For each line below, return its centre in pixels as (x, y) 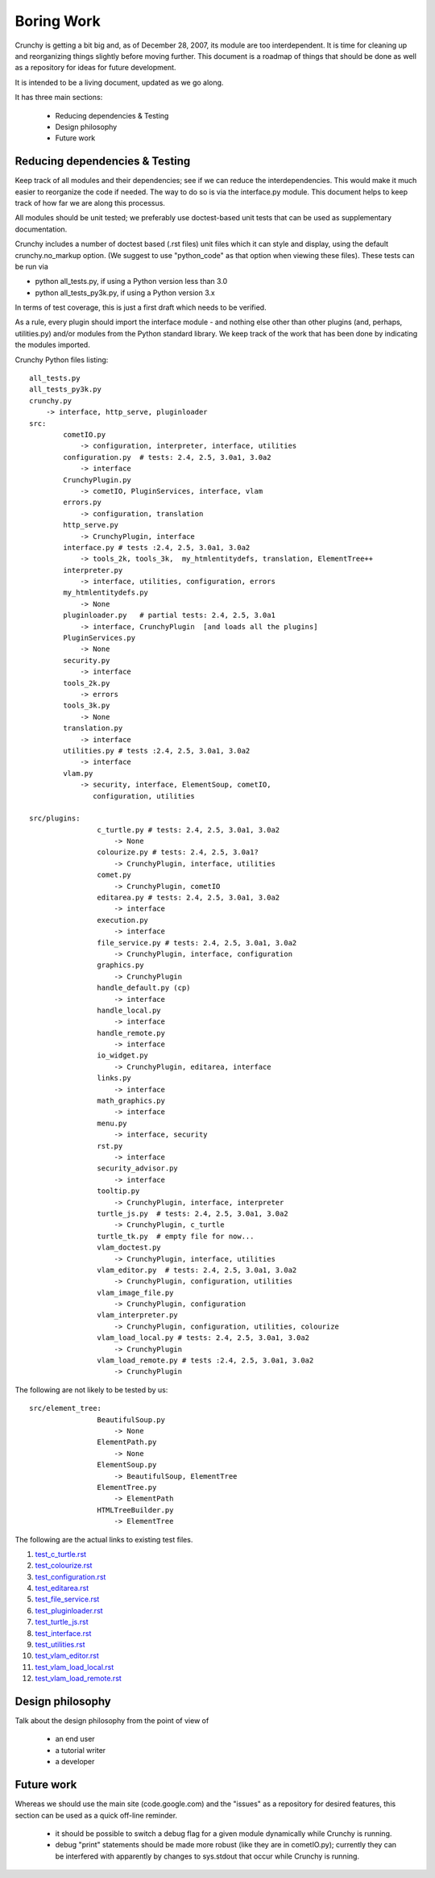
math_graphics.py (131, 1101)
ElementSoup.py (127, 1465)
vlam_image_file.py (135, 1292)
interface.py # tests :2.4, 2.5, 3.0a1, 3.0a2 (157, 547)
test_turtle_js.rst (62, 1622)
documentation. (41, 229)
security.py (87, 660)
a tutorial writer (81, 1750)
